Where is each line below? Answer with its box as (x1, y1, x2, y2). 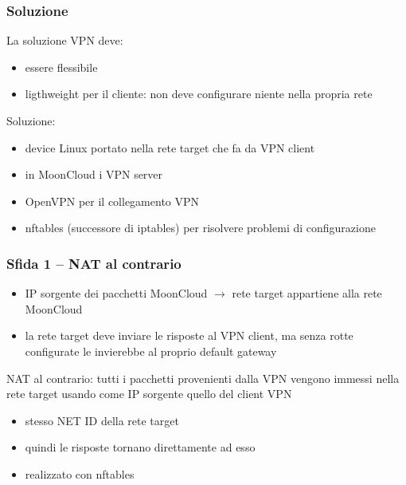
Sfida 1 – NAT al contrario (6, 253, 182, 273)
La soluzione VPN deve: (6, 32, 123, 49)
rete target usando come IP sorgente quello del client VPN (6, 385, 292, 402)
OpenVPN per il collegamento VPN (25, 192, 200, 209)
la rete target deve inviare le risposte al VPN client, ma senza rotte (25, 327, 353, 344)
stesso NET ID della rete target (25, 412, 179, 428)
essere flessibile (25, 58, 98, 75)
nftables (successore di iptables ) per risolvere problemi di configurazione (25, 219, 376, 236)
